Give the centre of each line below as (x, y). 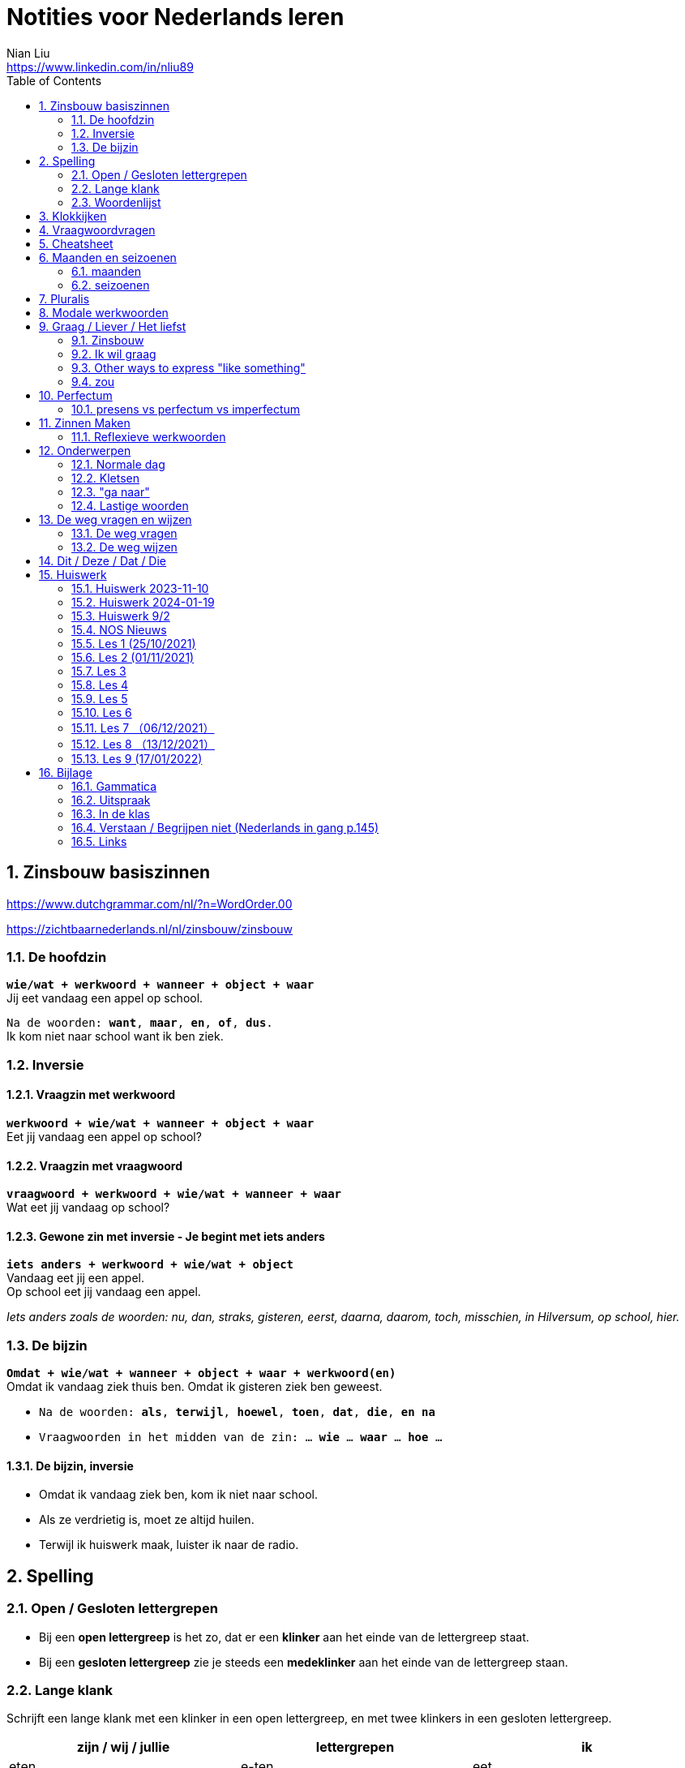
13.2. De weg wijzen (124, 547)
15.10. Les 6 (102, 712)
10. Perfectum (76, 395)
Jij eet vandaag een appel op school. (105, 998)
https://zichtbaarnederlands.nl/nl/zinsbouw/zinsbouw (150, 929)
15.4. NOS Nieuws (119, 629)
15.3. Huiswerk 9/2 (121, 616)
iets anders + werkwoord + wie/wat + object (150, 1265)
